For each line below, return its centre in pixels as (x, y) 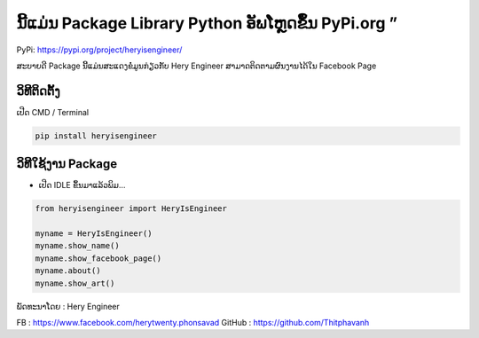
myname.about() (68, 271)
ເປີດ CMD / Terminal (52, 112)
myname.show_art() (75, 283)
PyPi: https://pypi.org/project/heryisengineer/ (99, 50)
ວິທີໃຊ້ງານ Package (67, 164)
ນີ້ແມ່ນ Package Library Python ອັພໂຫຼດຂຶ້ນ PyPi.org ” (207, 23)
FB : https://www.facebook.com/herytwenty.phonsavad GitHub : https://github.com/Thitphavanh (193, 323)
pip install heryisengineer (96, 136)
